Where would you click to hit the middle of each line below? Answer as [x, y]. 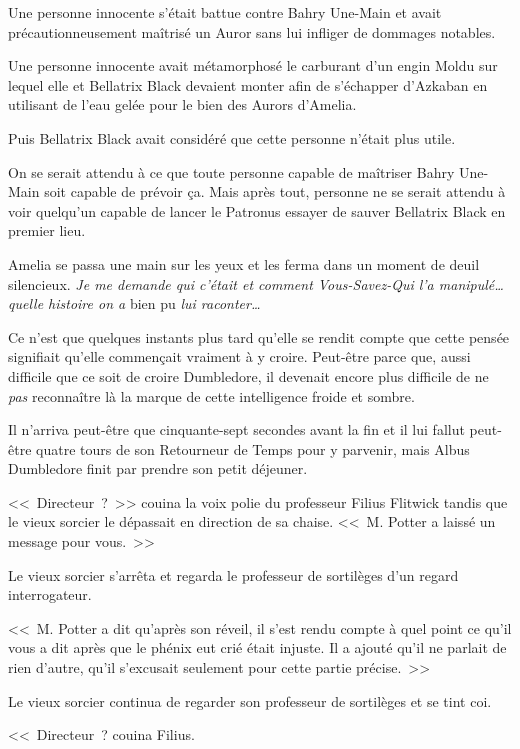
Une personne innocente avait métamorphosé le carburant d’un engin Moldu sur [253, 65]
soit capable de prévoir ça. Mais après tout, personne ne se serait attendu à [275, 191]
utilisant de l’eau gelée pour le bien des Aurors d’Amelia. [182, 104]
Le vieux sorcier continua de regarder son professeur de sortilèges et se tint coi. [250, 700]
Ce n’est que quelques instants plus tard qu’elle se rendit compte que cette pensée [259, 336]
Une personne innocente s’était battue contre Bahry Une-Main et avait [225, 12]
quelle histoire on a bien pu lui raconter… [134, 303]
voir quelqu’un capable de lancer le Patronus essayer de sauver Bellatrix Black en [257, 210]
